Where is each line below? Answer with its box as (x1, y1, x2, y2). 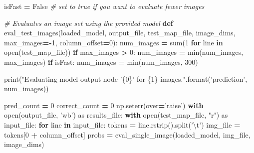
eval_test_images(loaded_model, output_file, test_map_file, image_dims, (4, 27, 236, 38)
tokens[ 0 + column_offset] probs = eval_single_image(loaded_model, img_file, (4, 129, 251, 140)
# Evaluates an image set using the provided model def (4, 17, 173, 28)
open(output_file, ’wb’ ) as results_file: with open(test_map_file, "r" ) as (4, 110, 228, 120)
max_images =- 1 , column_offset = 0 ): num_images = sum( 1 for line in (4, 37, 223, 47)
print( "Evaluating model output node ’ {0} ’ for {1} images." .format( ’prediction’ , (4, 73, 248, 84)
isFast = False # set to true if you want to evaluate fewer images (4, 1, 205, 11)
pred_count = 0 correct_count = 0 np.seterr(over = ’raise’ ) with (4, 100, 204, 110)
